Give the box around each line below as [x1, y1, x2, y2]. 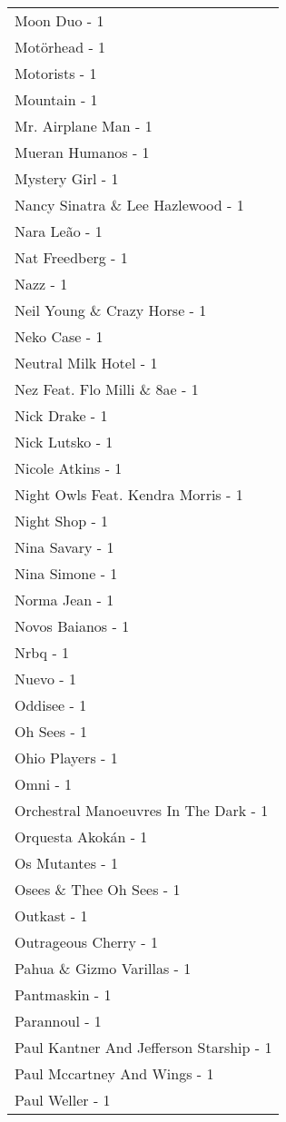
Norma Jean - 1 [15, 589, 114, 610]
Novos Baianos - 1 [15, 615, 130, 636]
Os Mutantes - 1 [15, 852, 118, 873]
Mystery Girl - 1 [15, 168, 119, 189]
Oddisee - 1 [15, 694, 87, 715]
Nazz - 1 [15, 273, 68, 294]
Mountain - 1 [15, 89, 98, 110]
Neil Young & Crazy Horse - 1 [15, 300, 207, 320]
